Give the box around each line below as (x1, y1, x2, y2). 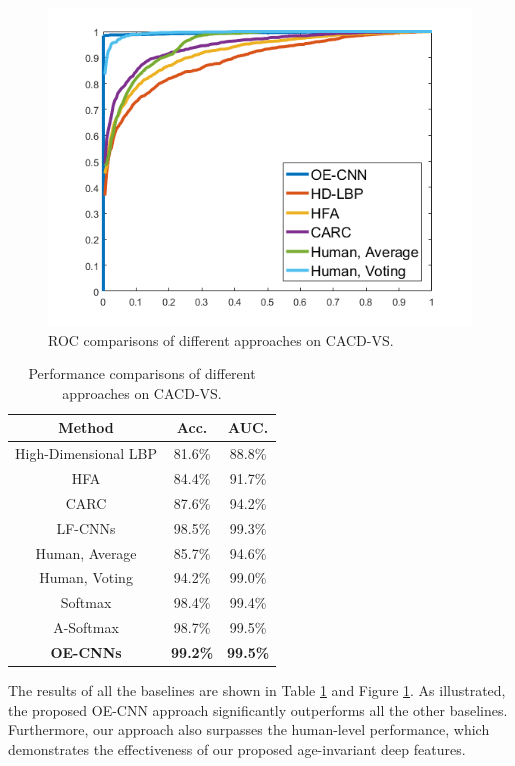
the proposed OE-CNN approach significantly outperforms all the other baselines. (8, 699, 508, 720)
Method (58, 417, 114, 438)
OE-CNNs (50, 641, 122, 662)
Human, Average (35, 542, 137, 563)
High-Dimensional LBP (15, 443, 158, 464)
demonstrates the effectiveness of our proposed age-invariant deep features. (8, 738, 466, 759)
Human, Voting (39, 567, 133, 588)
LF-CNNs (56, 517, 116, 538)
